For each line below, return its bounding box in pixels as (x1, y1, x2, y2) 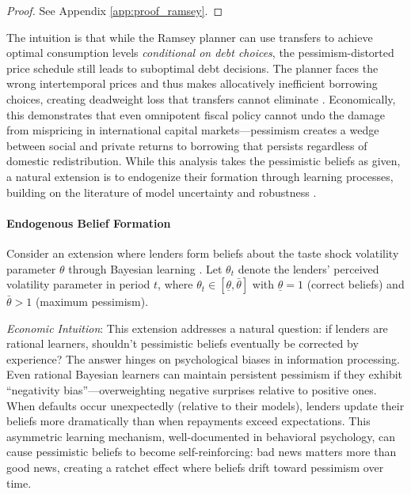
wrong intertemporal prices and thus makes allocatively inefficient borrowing (6, 75, 378, 92)
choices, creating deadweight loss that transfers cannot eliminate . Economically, (6, 90, 396, 107)
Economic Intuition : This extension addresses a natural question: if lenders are (6, 319, 388, 336)
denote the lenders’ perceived (238, 260, 379, 277)
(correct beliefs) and (306, 276, 405, 292)
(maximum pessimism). (35, 293, 149, 310)
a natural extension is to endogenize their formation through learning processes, (6, 168, 394, 184)
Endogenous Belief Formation (6, 214, 171, 231)
